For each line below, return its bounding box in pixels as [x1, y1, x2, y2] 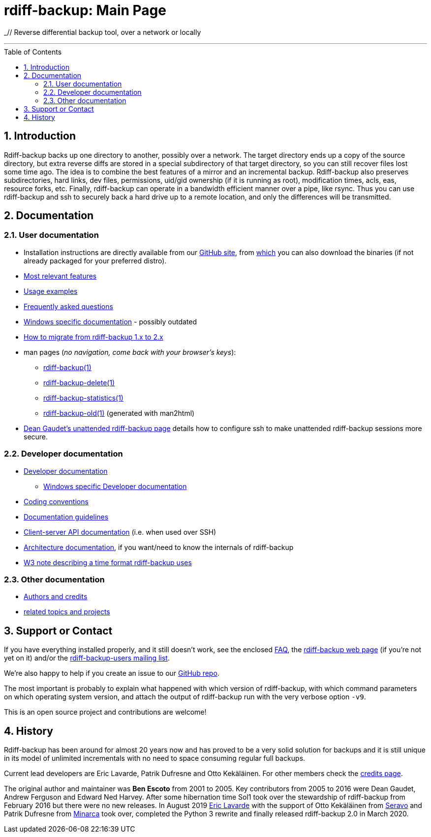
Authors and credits [24, 592, 88, 601]
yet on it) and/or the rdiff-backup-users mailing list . [4, 654, 170, 663]
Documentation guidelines [24, 512, 109, 521]
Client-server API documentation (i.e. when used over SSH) [24, 527, 216, 536]
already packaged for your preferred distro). [24, 256, 167, 265]
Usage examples [24, 287, 78, 295]
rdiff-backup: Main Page [4, 2, 166, 19]
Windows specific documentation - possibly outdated [24, 317, 197, 326]
